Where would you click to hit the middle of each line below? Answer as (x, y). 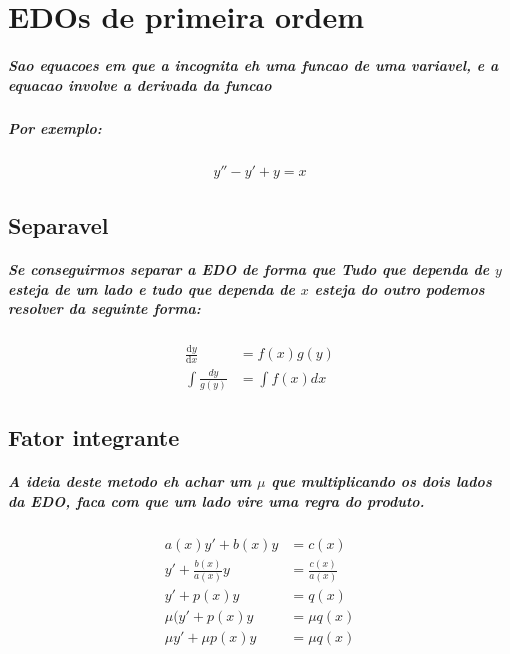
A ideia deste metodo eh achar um (130, 481)
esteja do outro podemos (399, 288)
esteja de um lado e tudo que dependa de (151, 288)
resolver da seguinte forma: (104, 308)
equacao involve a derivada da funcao (140, 84)
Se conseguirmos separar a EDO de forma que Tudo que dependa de (249, 268)
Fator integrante (94, 437)
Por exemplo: (55, 127)
